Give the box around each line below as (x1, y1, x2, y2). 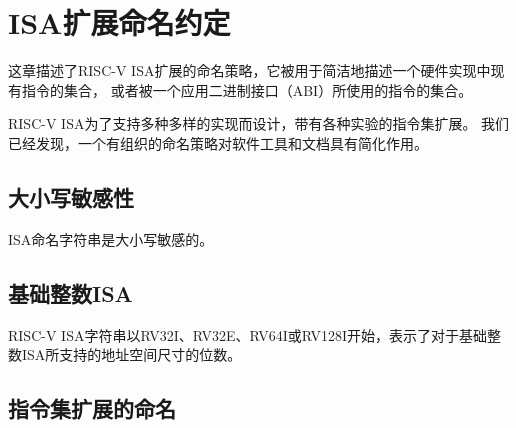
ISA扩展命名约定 (8, 2, 231, 43)
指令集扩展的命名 (8, 393, 176, 424)
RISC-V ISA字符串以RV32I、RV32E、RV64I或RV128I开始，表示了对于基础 (8, 324, 488, 345)
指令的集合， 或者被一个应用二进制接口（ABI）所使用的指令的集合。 (21, 79, 473, 100)
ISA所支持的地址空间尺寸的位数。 (21, 344, 242, 365)
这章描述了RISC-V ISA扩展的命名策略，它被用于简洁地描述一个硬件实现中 (8, 60, 491, 81)
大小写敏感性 (8, 181, 134, 212)
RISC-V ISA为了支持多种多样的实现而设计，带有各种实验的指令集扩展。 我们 (8, 113, 510, 134)
